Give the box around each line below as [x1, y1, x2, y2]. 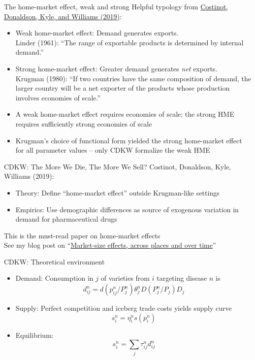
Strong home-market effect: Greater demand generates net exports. [15, 63, 218, 73]
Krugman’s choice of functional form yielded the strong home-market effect [15, 135, 242, 145]
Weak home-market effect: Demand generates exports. [15, 28, 179, 38]
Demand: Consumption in [15, 273, 94, 283]
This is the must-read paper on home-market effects [4, 230, 160, 240]
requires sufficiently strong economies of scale [15, 118, 152, 129]
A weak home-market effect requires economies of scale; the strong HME [15, 109, 234, 119]
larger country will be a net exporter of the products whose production [15, 83, 230, 93]
